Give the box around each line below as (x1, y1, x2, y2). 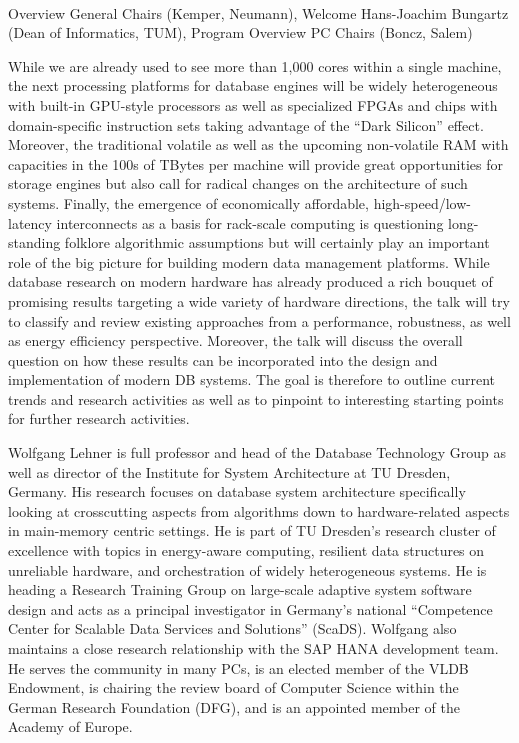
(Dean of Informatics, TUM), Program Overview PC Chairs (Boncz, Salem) (8, 22, 473, 43)
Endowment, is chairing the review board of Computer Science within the (8, 677, 459, 698)
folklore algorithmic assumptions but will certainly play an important (64, 232, 490, 253)
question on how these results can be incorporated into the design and (8, 349, 438, 370)
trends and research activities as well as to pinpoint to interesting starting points (8, 388, 504, 409)
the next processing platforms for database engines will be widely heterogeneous (8, 75, 498, 96)
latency (8, 212, 52, 233)
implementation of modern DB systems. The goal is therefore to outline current (8, 369, 495, 390)
